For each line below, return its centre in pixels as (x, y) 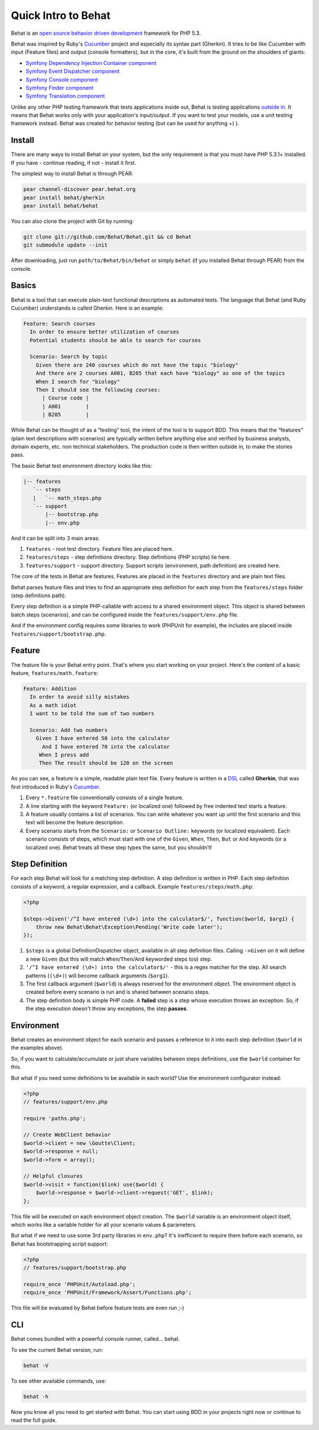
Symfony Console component (62, 79)
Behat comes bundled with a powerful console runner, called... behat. (95, 1339)
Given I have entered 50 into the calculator (103, 738)
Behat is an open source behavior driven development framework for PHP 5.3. (106, 33)
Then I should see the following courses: (98, 390)
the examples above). (37, 1048)
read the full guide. (34, 1420)
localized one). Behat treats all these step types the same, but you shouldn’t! (119, 847)
